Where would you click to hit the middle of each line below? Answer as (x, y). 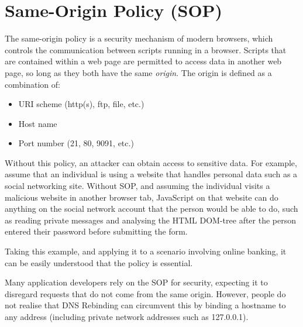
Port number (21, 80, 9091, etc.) (76, 143)
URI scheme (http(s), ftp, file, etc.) (81, 104)
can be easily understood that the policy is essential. (99, 262)
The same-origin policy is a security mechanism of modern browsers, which (139, 38)
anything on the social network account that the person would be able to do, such (151, 209)
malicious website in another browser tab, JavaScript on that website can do (142, 197)
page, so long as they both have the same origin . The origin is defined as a (138, 72)
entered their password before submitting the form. (96, 231)
